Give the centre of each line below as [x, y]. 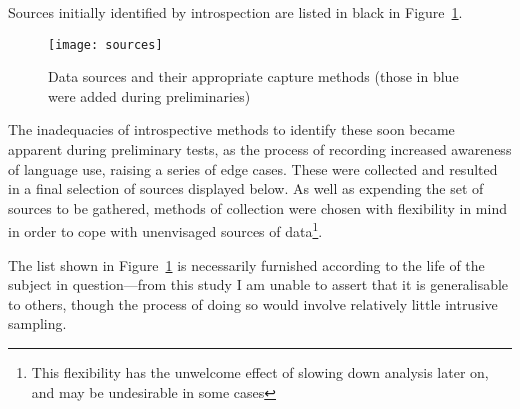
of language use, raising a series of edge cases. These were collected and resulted [253, 168]
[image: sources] [105, 44]
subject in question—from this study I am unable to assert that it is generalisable [258, 284]
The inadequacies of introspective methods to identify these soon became [231, 129]
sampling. [37, 323]
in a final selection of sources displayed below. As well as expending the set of [246, 188]
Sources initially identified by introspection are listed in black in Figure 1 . [235, 12]
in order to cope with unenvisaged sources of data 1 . [165, 230]
